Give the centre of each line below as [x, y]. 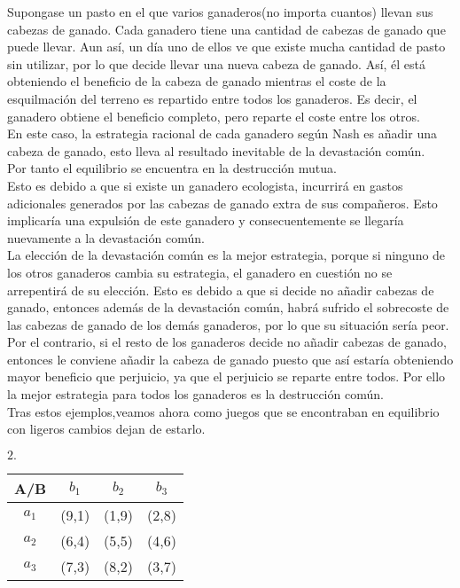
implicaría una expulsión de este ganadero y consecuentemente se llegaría [206, 220]
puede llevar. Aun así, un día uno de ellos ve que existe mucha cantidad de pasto [226, 47]
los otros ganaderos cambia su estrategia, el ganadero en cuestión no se [200, 272]
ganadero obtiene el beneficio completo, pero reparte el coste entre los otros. [214, 116]
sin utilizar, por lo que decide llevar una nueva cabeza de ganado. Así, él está [217, 63]
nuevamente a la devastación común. [106, 237]
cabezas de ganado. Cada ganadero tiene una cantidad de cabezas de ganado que [226, 29]
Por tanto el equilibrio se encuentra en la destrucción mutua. [172, 168]
